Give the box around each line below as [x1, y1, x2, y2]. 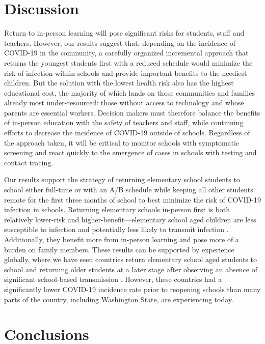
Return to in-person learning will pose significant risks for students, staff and [4, 27, 245, 38]
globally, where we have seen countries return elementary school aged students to [4, 254, 257, 265]
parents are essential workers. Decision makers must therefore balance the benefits [4, 107, 260, 118]
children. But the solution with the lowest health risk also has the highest [4, 77, 234, 88]
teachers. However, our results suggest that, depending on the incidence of [4, 37, 235, 48]
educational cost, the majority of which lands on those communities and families [4, 87, 255, 98]
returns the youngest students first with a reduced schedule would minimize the [4, 57, 253, 68]
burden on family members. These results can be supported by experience [4, 244, 234, 254]
